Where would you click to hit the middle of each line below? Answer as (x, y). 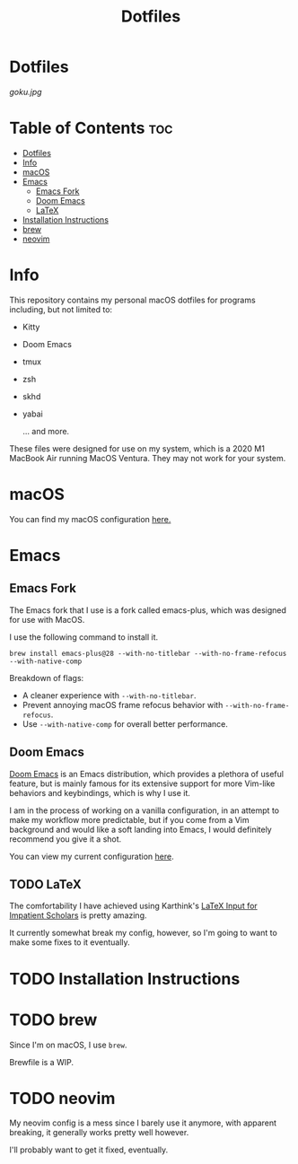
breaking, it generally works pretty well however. (99, 1133)
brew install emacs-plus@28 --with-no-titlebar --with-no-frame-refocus (148, 653)
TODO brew (53, 1020)
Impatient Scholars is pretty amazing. (78, 915)
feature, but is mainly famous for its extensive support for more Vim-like (142, 783)
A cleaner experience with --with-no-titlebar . (109, 695)
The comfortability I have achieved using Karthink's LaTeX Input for (133, 906)
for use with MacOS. (47, 619)
